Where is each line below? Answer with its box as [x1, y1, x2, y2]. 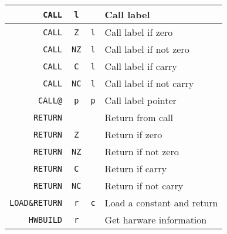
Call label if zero [104, 25, 173, 39]
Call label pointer [104, 93, 177, 107]
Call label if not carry [104, 76, 194, 90]
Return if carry [104, 162, 167, 175]
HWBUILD [28, 215, 63, 225]
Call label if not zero [104, 42, 189, 56]
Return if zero [104, 128, 162, 141]
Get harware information [104, 213, 207, 226]
